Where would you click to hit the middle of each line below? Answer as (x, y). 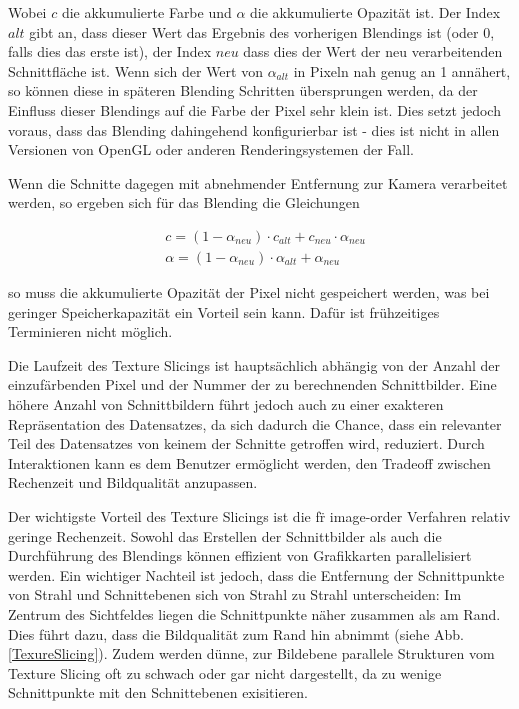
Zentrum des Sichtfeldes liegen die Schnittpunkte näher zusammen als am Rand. (254, 613)
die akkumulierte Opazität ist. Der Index (375, 12)
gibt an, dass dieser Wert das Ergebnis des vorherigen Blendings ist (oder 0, (262, 31)
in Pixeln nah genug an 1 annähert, (402, 70)
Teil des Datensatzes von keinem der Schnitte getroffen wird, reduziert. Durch (246, 443)
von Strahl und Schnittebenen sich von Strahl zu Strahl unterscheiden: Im (235, 594)
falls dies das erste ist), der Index (110, 51)
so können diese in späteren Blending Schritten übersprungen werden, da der (243, 90)
